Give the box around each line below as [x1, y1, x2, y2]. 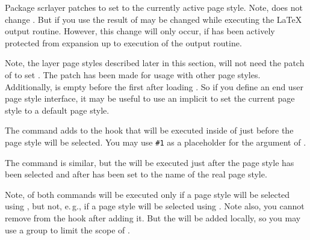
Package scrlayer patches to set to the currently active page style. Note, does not [5, 1, 303, 13]
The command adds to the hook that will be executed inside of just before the [5, 124, 294, 137]
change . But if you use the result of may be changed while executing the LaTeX [5, 13, 302, 25]
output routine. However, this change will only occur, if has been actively [5, 25, 275, 37]
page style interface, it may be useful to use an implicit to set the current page [5, 92, 295, 105]
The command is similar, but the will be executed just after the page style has [5, 156, 294, 168]
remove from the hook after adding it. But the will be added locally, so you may [5, 211, 301, 224]
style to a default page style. [5, 103, 110, 116]
